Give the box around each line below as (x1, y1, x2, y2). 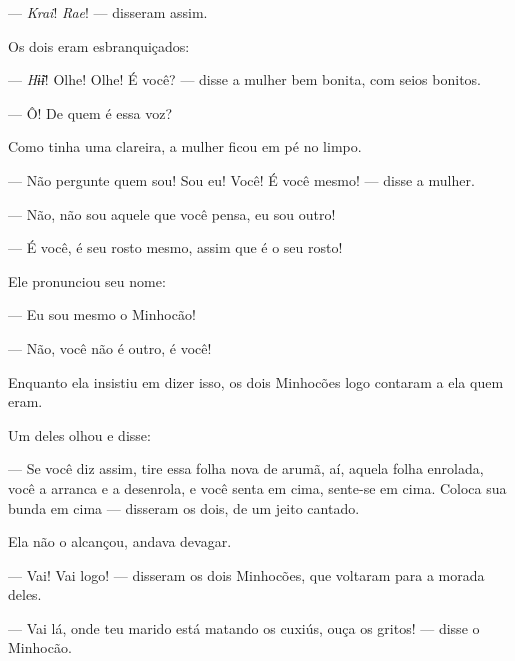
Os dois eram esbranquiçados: (8, 35, 190, 56)
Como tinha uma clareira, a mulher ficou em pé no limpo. (8, 136, 362, 157)
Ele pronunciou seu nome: (8, 270, 166, 291)
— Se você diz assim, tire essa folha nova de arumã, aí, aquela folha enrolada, (8, 458, 484, 479)
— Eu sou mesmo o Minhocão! (8, 304, 196, 325)
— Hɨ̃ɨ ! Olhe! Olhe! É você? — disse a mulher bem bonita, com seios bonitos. (8, 69, 481, 90)
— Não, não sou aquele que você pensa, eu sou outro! (8, 203, 336, 224)
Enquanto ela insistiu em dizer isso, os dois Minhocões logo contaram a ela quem (8, 371, 504, 392)
